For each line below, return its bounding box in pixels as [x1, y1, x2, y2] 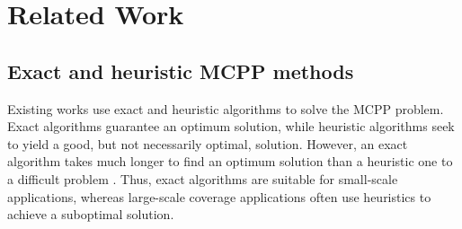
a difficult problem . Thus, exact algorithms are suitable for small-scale [7, 169, 398, 188]
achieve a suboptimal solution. [7, 205, 174, 224]
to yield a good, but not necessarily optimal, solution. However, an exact [7, 134, 408, 153]
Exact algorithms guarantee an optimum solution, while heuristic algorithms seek [7, 117, 455, 136]
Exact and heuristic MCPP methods [7, 57, 354, 84]
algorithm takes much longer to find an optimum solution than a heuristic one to [7, 152, 453, 171]
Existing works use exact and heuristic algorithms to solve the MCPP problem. [7, 99, 444, 118]
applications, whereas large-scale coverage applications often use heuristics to [7, 187, 431, 206]
